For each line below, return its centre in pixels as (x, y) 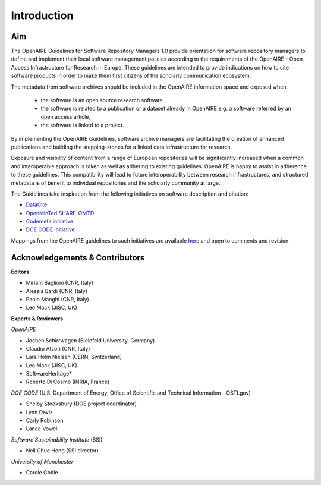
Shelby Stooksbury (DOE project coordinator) (81, 404)
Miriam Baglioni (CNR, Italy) (60, 283)
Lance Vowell (42, 429)
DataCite (37, 204)
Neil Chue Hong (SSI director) (62, 451)
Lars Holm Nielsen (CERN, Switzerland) (74, 357)
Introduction (42, 15)
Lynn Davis (39, 412)
